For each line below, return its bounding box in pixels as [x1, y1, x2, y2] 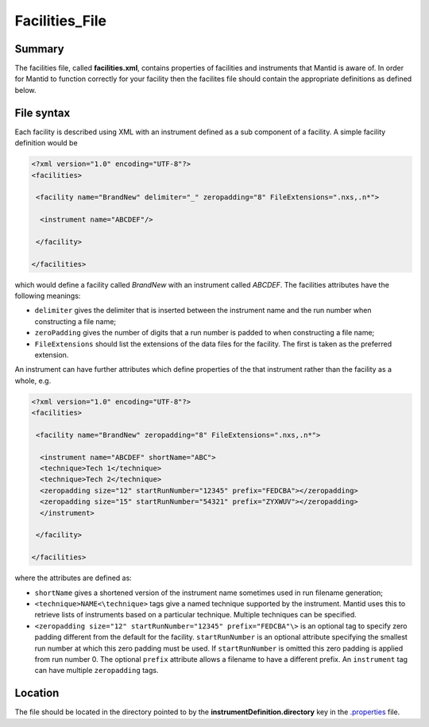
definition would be [14, 138, 79, 148]
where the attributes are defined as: [14, 573, 133, 583]
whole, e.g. [14, 376, 52, 385]
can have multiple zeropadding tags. [34, 666, 159, 675]
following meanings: [14, 291, 81, 301]
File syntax [14, 106, 71, 119]
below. [14, 85, 37, 95]
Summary [14, 42, 64, 56]
